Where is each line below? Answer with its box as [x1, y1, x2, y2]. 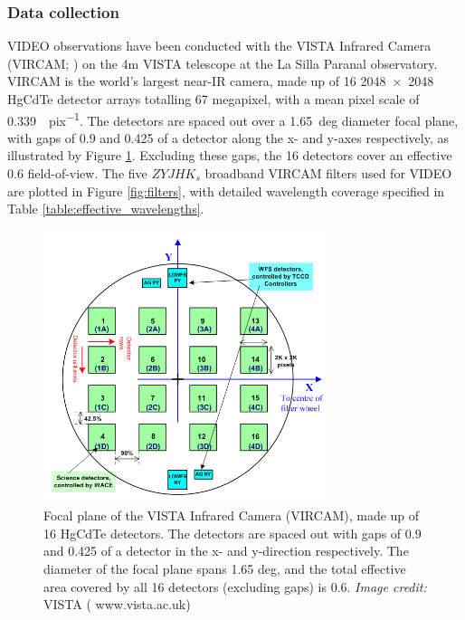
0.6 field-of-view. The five [7, 164, 147, 183]
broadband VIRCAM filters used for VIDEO [204, 164, 452, 183]
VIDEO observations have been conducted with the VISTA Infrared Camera [7, 36, 432, 55]
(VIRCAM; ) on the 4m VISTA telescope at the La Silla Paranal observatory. [7, 53, 438, 72]
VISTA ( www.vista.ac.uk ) [43, 595, 191, 614]
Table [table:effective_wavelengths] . [7, 199, 204, 218]
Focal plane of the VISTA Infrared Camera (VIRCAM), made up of [43, 506, 420, 525]
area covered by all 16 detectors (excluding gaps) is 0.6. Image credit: [43, 577, 427, 596]
